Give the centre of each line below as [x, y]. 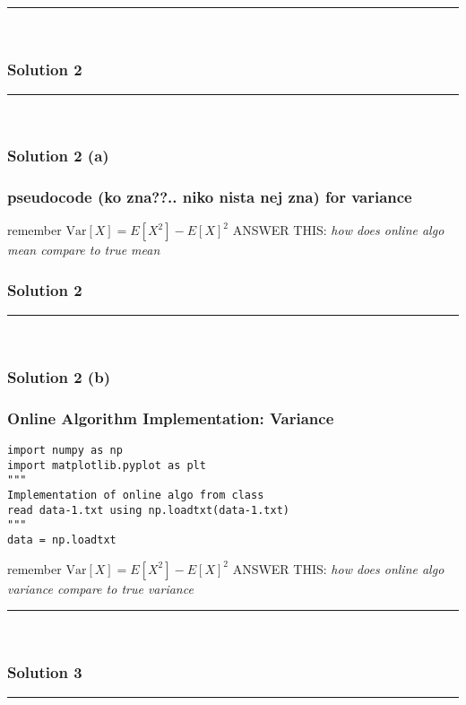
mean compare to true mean [84, 250]
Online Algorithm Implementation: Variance [171, 418]
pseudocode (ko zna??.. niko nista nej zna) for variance [210, 197]
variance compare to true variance [100, 588]
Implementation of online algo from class [136, 495]
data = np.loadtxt [62, 540]
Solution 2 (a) [58, 156]
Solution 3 [45, 671]
